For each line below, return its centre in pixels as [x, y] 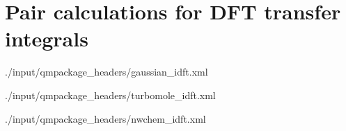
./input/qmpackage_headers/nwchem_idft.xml [105, 118]
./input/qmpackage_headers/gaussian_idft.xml [107, 72]
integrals [47, 38]
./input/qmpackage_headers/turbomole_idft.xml [110, 95]
